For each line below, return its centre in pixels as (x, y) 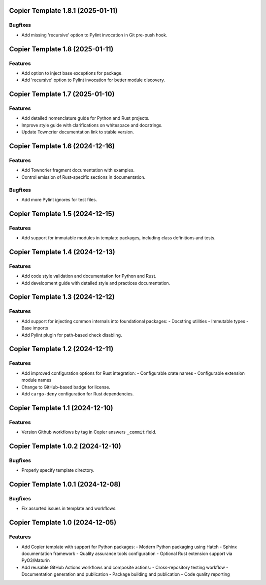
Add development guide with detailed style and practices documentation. (96, 283)
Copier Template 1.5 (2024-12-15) (62, 213)
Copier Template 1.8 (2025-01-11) (61, 49)
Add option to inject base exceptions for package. (72, 73)
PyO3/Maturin (36, 560)
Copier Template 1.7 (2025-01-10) (62, 94)
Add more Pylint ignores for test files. (59, 199)
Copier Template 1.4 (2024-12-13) (62, 252)
